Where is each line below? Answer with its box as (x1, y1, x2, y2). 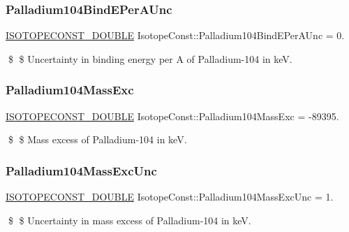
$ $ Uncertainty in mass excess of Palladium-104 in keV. (8, 212, 251, 227)
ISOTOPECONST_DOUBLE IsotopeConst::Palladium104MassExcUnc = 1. (6, 189, 334, 204)
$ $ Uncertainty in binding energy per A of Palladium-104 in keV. (8, 51, 292, 66)
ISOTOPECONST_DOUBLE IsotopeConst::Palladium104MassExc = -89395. (6, 108, 339, 123)
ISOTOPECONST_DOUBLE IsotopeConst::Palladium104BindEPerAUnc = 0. (6, 28, 345, 43)
